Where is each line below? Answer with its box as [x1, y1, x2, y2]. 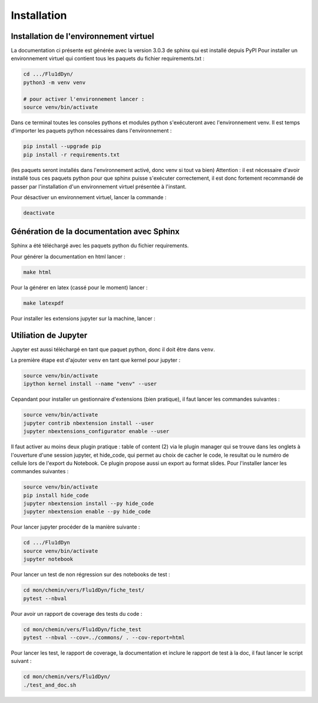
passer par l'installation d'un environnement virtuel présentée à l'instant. [11, 183, 187, 190]
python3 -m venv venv [23, 79, 86, 85]
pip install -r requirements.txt [23, 151, 120, 158]
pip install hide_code [23, 492, 89, 499]
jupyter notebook [23, 556, 74, 563]
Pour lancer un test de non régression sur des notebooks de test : [11, 571, 170, 578]
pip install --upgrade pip [23, 143, 101, 150]
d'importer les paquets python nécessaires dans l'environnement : [11, 127, 172, 134]
